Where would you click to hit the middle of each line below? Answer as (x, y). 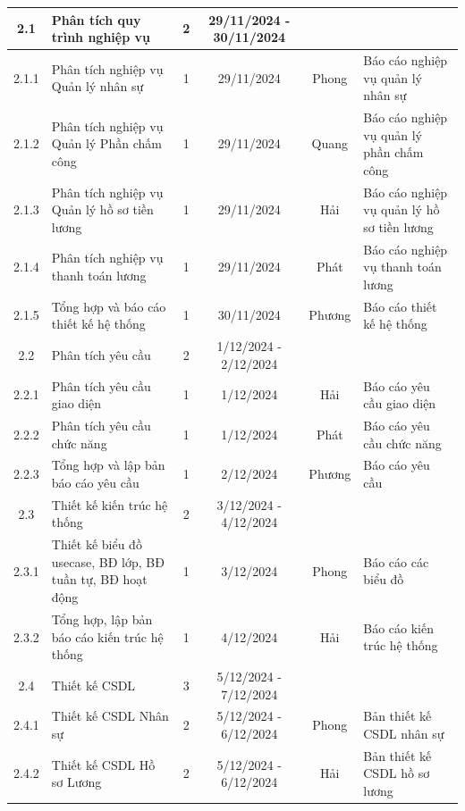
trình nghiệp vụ (101, 37)
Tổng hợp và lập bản (108, 465)
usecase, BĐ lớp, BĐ (108, 561)
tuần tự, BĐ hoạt (99, 579)
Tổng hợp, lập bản (102, 619)
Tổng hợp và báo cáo (109, 306)
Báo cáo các (396, 561)
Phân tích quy (96, 19)
